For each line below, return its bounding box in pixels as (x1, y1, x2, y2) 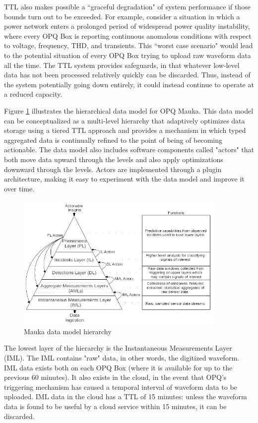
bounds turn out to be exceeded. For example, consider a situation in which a (4, 11, 240, 21)
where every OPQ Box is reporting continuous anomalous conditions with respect (4, 30, 252, 41)
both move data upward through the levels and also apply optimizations (4, 154, 223, 164)
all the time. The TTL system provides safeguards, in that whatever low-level (4, 60, 240, 70)
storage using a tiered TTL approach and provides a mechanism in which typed (4, 125, 246, 135)
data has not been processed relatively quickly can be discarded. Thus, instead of (4, 69, 251, 80)
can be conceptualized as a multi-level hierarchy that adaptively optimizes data (4, 115, 245, 125)
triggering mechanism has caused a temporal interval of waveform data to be (4, 381, 237, 392)
